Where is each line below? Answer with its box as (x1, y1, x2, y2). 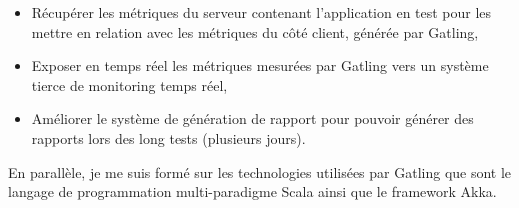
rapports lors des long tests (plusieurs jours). (31, 127, 306, 148)
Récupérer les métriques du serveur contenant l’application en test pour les (31, 2, 492, 22)
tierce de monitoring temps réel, (31, 74, 228, 95)
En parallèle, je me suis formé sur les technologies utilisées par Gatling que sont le (8, 161, 512, 182)
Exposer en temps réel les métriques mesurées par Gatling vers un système (31, 55, 489, 76)
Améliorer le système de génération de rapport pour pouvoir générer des (31, 108, 474, 129)
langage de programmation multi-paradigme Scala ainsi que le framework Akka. (8, 181, 497, 202)
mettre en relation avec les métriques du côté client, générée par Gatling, (31, 21, 479, 42)
